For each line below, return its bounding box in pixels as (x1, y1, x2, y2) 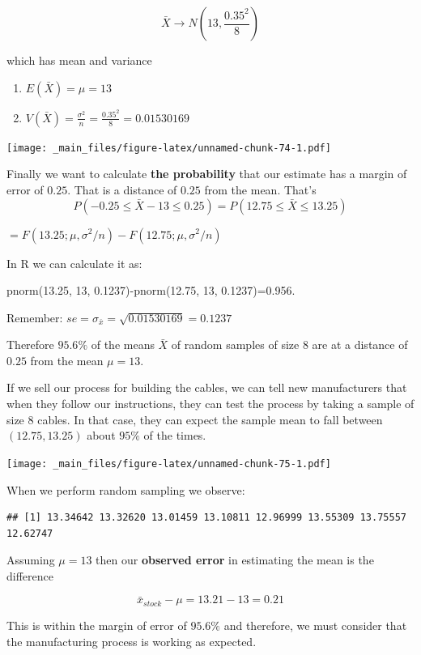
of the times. (143, 427, 206, 444)
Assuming (6, 551, 55, 568)
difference (6, 567, 53, 584)
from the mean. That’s (204, 181, 317, 198)
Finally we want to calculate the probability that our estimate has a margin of (6, 165, 407, 182)
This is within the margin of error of (6, 616, 187, 633)
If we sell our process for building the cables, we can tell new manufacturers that (6, 379, 407, 396)
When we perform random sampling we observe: (6, 481, 245, 498)
